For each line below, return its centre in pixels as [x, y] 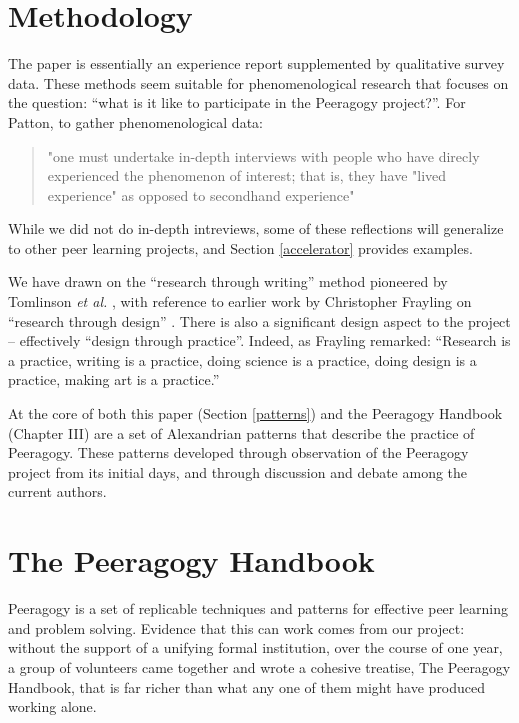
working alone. [52, 706]
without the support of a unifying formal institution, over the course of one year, [255, 647]
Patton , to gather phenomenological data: [135, 121]
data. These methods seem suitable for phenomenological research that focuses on [258, 82]
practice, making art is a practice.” [114, 379]
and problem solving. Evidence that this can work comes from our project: [236, 627]
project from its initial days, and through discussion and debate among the [238, 471]
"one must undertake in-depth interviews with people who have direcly [263, 155]
